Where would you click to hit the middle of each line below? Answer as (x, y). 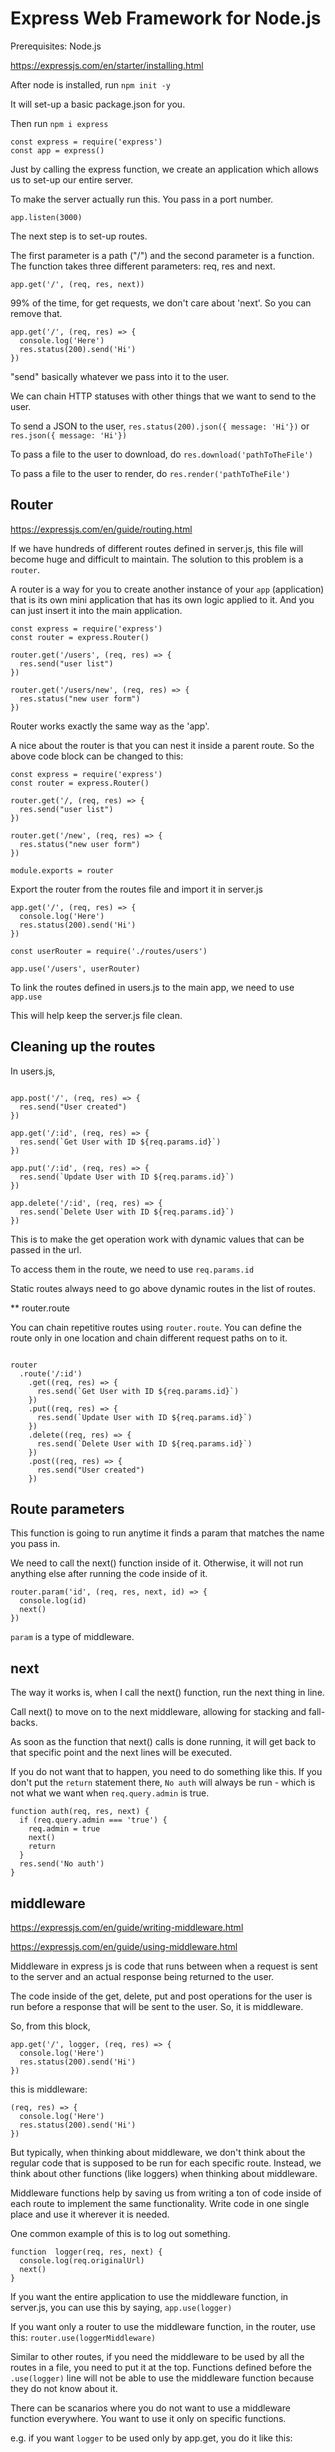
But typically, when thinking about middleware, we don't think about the (158, 2152)
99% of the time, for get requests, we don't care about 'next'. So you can (161, 303)
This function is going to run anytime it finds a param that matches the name (167, 1533)
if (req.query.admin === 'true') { (93, 1820)
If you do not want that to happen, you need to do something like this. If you (166, 1772)
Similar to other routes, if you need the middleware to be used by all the (157, 2356)
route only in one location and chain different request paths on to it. (149, 1338)
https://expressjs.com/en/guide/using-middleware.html (124, 1946)
